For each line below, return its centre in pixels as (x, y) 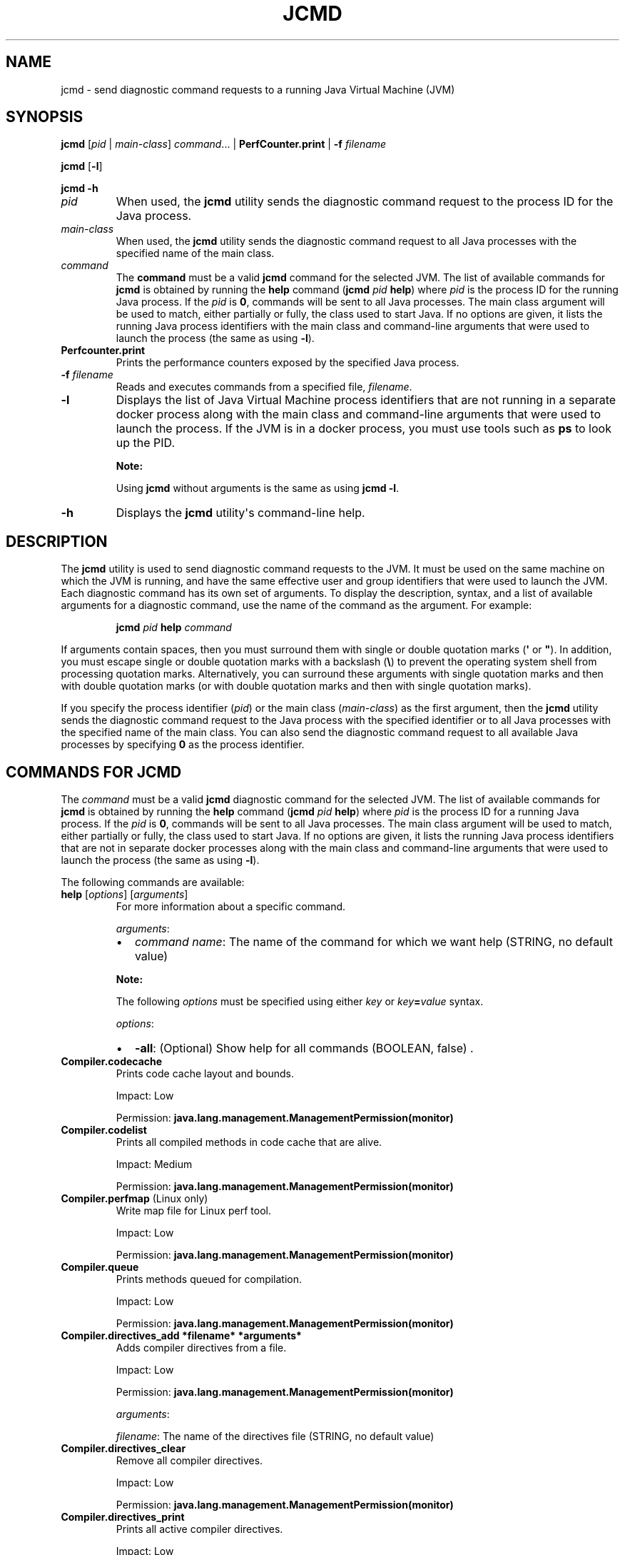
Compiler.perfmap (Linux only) (134, 1199)
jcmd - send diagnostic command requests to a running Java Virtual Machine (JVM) (258, 89)
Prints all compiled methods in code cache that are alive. (249, 1142)
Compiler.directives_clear (123, 1449)
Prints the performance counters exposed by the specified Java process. (288, 363)
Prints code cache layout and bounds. (205, 1074)
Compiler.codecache (112, 1062)
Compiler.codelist (104, 1130)
